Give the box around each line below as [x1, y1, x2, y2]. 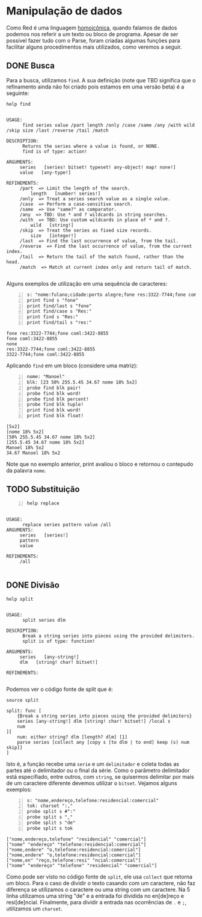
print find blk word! [26, 407, 81, 413]
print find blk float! [26, 413, 84, 419]
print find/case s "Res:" [26, 308, 92, 314]
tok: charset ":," [26, 803, 73, 809]
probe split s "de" [26, 820, 76, 826]
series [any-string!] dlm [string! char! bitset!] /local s [17, 718, 171, 724]
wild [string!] [30, 222, 74, 228]
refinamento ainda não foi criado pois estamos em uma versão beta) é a [6, 83, 185, 90]
